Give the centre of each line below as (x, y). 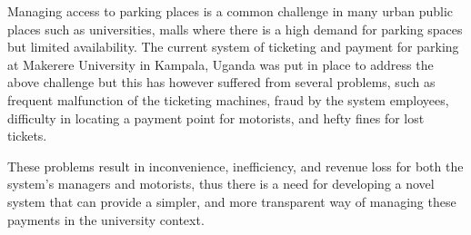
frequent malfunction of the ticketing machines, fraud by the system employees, (228, 99)
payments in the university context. (106, 219)
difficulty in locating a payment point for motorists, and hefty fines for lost (216, 117)
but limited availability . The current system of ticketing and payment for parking (233, 47)
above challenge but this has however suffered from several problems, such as (221, 82)
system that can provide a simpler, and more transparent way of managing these (232, 201)
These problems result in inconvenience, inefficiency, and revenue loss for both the (235, 166)
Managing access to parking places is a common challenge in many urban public (230, 11)
